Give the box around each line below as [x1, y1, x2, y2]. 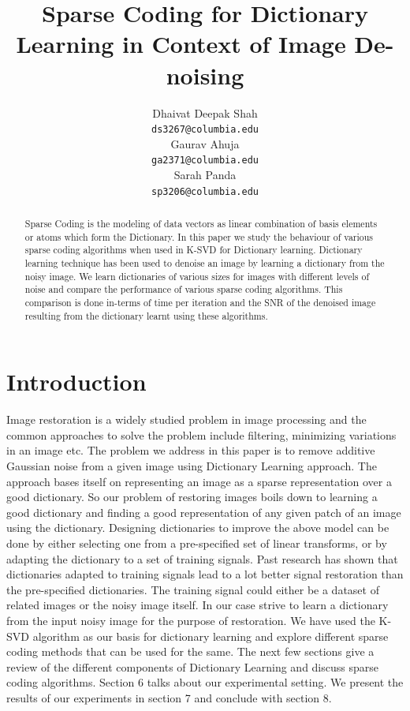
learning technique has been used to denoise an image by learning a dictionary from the [24, 256, 385, 270]
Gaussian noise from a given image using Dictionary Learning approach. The [6, 458, 377, 474]
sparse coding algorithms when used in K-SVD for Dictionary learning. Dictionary [24, 243, 363, 256]
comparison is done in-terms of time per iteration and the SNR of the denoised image [24, 295, 376, 309]
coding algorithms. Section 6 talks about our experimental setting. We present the [6, 674, 404, 690]
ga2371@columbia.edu [151, 155, 259, 167]
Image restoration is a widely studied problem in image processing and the [6, 411, 367, 428]
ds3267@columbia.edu [151, 124, 259, 136]
